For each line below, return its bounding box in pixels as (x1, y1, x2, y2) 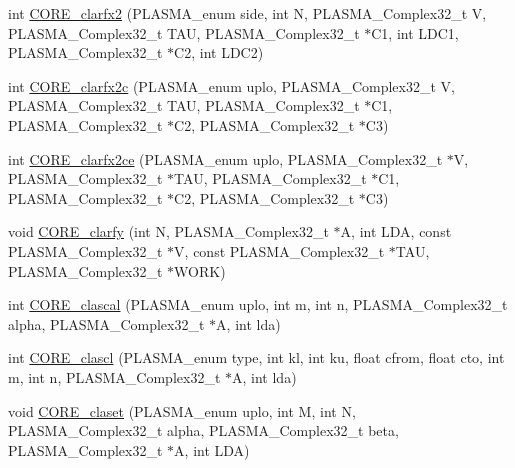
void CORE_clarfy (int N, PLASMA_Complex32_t (8, 221, 329, 242)
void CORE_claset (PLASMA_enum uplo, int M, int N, (8, 400, 356, 421)
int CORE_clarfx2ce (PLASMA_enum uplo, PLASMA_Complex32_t (8, 148, 443, 169)
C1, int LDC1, (371, 22, 459, 43)
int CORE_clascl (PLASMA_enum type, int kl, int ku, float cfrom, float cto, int (8, 347, 505, 368)
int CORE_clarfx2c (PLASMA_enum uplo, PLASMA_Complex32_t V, (8, 75, 455, 96)
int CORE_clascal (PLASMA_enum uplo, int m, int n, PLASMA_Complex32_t (8, 294, 508, 315)
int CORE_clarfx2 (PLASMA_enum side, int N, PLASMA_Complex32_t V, (8, 3, 487, 23)
